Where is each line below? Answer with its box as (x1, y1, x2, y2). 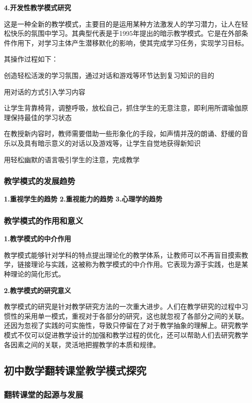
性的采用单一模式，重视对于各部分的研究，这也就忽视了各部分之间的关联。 (10, 310, 248, 321)
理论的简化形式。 (10, 268, 65, 279)
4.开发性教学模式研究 (4, 2, 71, 12)
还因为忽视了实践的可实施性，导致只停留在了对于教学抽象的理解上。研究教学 (4, 320, 248, 330)
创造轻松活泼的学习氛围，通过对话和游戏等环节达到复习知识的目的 (4, 70, 214, 80)
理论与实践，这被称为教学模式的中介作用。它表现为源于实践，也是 (31, 259, 241, 269)
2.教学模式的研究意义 (4, 285, 71, 295)
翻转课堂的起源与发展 (4, 388, 83, 400)
